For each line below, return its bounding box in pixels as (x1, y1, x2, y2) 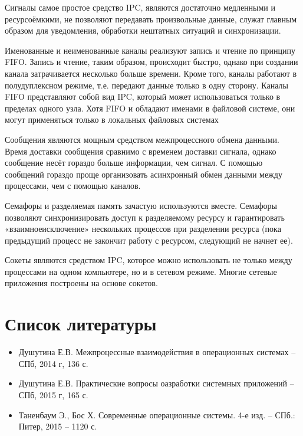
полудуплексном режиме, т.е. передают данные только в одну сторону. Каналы (5, 78, 288, 91)
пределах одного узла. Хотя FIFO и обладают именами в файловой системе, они (5, 101, 295, 114)
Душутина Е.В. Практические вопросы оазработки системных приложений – (18, 377, 294, 389)
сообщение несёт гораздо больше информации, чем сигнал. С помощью (5, 156, 263, 169)
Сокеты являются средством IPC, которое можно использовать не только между (5, 254, 292, 266)
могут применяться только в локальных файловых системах (5, 113, 219, 126)
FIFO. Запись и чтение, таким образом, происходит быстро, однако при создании (5, 55, 298, 68)
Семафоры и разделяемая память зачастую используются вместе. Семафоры (5, 199, 277, 211)
